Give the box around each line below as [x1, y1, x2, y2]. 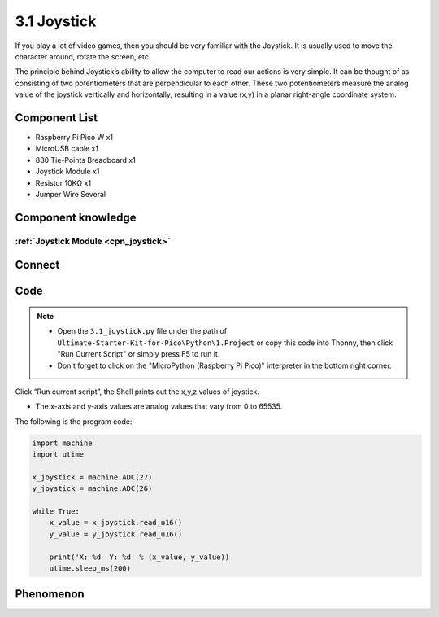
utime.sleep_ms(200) [49, 563, 132, 573]
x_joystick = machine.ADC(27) [32, 472, 153, 482]
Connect [15, 258, 60, 272]
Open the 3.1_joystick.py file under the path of [57, 326, 228, 336]
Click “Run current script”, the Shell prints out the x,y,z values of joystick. [15, 387, 260, 396]
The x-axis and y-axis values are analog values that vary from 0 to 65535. [35, 401, 283, 411]
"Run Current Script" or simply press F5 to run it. [57, 349, 220, 359]
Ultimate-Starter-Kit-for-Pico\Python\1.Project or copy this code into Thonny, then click [57, 338, 393, 348]
